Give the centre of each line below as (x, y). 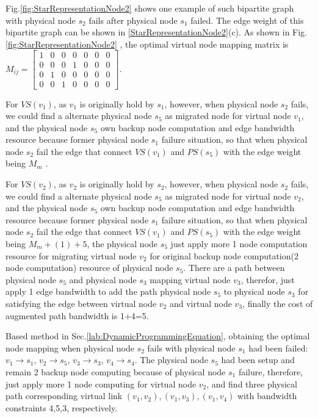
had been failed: (278, 348)
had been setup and (258, 360)
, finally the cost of (278, 303)
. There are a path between (234, 268)
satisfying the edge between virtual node (81, 303)
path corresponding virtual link (64, 396)
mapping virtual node (190, 279)
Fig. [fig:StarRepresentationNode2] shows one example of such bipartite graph (150, 8)
